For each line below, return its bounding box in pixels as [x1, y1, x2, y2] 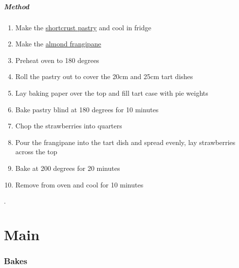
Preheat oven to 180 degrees [15, 55, 99, 65]
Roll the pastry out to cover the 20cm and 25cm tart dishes [15, 71, 193, 82]
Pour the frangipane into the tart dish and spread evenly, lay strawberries [15, 137, 236, 147]
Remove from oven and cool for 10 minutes [15, 179, 144, 189]
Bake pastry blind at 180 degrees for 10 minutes [15, 104, 159, 114]
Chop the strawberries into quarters [15, 121, 122, 131]
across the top [15, 146, 57, 157]
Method [4, 1, 29, 11]
